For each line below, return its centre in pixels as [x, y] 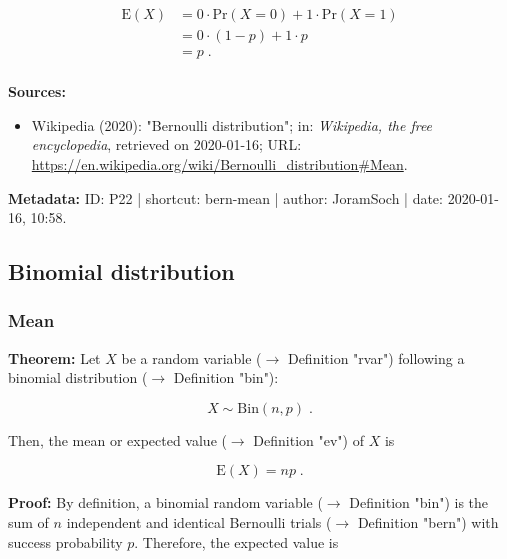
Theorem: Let [54, 357]
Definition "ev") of [308, 439]
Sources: [37, 91]
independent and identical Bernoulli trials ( [199, 522]
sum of [28, 522]
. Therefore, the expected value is [236, 541]
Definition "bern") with [428, 522]
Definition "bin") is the [419, 502]
